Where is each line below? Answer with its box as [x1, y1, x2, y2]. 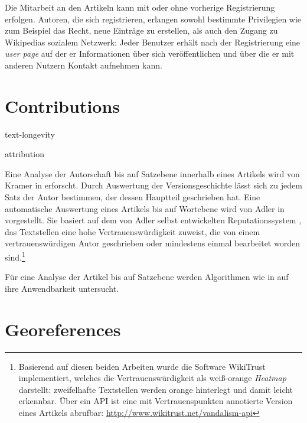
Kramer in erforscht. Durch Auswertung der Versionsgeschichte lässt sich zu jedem [5, 179, 302, 191]
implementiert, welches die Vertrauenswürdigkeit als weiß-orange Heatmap [18, 372, 286, 384]
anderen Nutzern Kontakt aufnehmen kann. [5, 58, 162, 71]
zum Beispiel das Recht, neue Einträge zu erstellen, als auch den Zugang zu [5, 24, 278, 37]
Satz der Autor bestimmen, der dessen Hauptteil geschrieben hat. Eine [5, 191, 260, 203]
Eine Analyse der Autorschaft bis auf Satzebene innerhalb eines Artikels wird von [5, 167, 300, 180]
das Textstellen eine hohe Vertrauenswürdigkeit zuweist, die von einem [5, 225, 260, 237]
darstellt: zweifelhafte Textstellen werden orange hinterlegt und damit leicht [18, 383, 293, 395]
